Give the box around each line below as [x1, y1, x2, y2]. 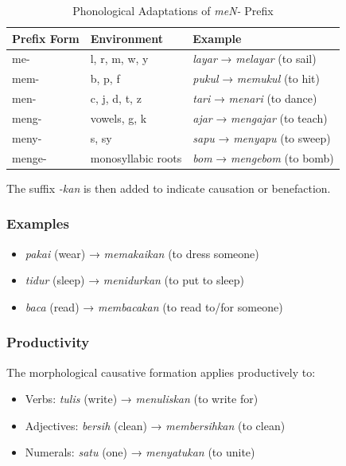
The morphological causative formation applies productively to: [6, 363, 316, 380]
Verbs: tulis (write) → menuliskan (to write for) [25, 390, 259, 407]
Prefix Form [12, 29, 80, 46]
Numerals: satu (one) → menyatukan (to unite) [25, 444, 255, 460]
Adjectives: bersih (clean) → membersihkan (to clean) [25, 417, 286, 433]
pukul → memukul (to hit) [192, 70, 321, 87]
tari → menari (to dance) [192, 90, 317, 107]
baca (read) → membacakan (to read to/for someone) [25, 298, 283, 315]
